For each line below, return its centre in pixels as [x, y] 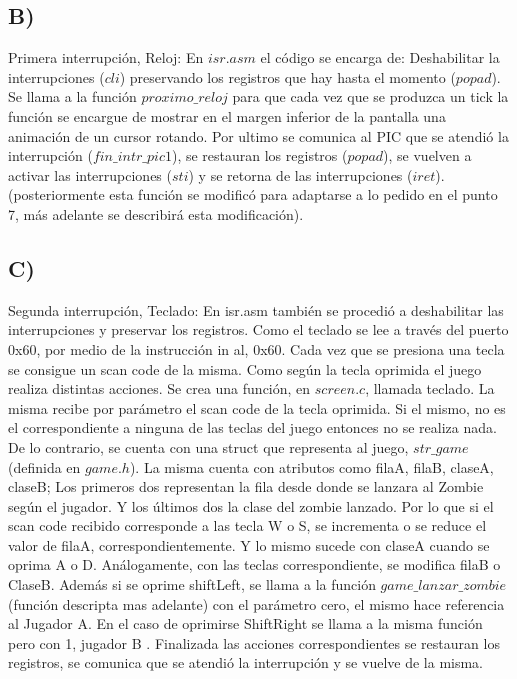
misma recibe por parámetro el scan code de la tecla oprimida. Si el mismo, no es [257, 407]
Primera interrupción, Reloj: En [106, 57]
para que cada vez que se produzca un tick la [370, 96]
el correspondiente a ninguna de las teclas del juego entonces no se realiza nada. [252, 427]
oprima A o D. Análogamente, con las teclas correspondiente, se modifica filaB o [254, 564]
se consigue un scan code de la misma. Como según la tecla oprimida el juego [245, 368]
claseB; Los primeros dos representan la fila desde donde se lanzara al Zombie [246, 486]
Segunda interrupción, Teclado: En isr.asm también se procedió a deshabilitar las [256, 309]
